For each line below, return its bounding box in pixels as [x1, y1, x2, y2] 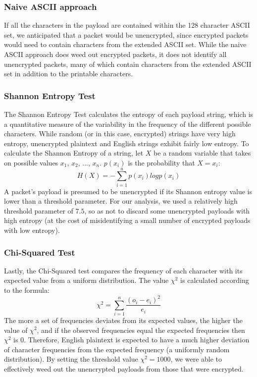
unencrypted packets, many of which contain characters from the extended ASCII [4, 58, 252, 69]
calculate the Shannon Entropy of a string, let [4, 148, 144, 158]
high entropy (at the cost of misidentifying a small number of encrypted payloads [4, 215, 251, 225]
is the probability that [128, 157, 195, 167]
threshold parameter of [4, 205, 73, 215]
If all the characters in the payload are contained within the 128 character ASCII [4, 20, 250, 30]
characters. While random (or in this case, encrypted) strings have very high [4, 128, 236, 139]
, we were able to [170, 354, 222, 364]
